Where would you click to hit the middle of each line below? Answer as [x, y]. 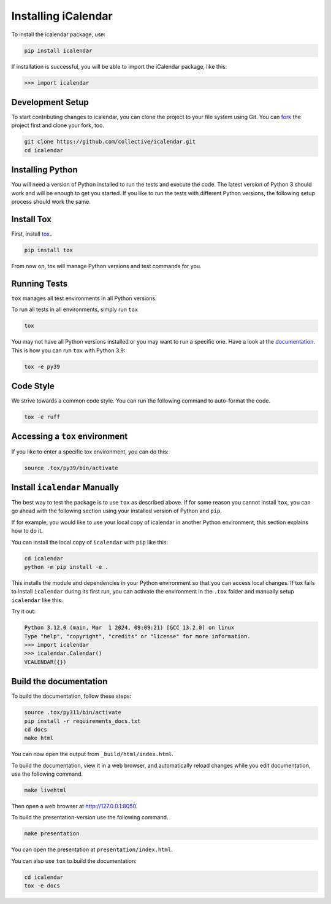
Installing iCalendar [62, 16]
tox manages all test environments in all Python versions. [84, 298]
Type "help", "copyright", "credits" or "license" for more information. [137, 636]
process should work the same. [51, 202]
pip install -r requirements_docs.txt [82, 721]
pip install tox [49, 250]
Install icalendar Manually [65, 487]
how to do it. [27, 531]
